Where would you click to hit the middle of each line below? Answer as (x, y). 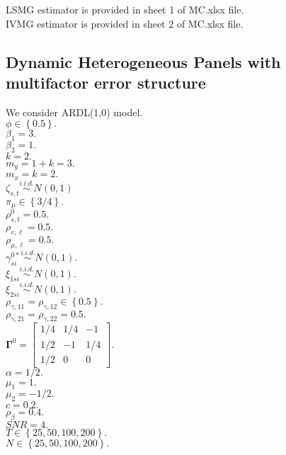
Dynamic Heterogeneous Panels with (143, 61)
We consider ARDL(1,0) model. (74, 112)
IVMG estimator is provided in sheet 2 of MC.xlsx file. (125, 23)
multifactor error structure (106, 82)
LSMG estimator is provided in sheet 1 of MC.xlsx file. (125, 9)
